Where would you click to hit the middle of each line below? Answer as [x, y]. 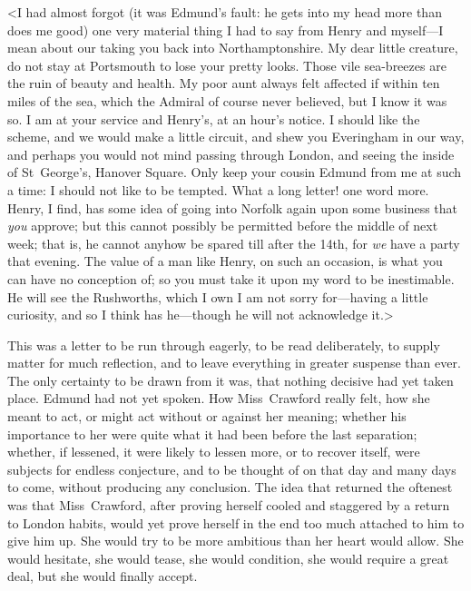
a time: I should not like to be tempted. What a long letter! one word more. [218, 189]
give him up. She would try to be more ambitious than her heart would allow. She [235, 541]
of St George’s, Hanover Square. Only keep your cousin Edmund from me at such [235, 172]
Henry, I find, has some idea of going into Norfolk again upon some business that [233, 207]
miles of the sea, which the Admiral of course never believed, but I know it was [227, 100]
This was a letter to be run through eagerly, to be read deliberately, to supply [224, 345]
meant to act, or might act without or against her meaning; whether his [207, 416]
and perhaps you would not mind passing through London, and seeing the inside [231, 154]
